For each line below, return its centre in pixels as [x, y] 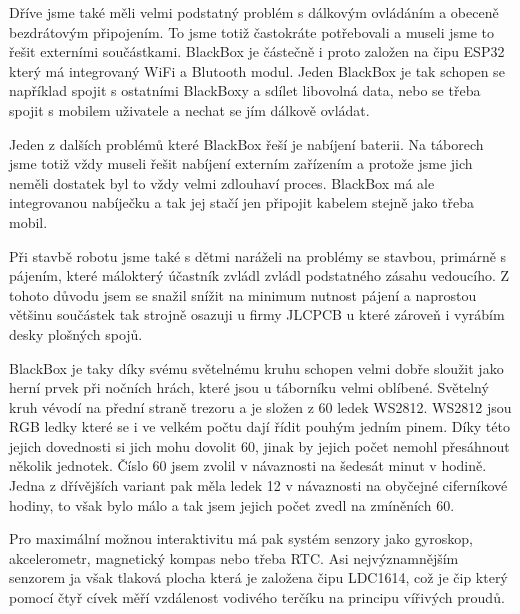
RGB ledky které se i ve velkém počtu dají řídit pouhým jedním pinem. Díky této [259, 426]
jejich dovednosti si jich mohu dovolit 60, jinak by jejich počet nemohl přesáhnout [259, 445]
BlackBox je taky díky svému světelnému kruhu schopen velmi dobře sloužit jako [256, 367]
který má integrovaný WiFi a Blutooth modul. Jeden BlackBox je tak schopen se [257, 70]
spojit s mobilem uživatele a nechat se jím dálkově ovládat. [189, 109]
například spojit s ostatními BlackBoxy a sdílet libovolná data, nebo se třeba [245, 90]
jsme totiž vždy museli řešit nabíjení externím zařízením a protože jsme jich [241, 163]
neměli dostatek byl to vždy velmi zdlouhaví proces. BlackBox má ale [222, 182]
